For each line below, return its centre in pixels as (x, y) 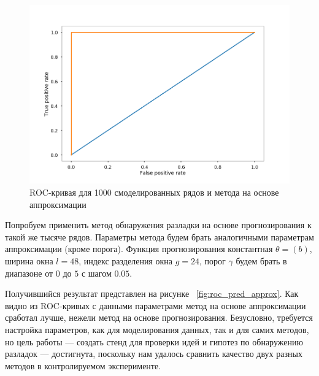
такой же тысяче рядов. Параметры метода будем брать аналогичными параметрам (159, 236)
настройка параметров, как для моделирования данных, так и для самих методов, (157, 329)
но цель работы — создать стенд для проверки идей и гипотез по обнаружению (154, 341)
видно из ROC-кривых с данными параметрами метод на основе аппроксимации (156, 305)
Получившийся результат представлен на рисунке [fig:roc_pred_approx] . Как (152, 294)
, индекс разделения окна (125, 260)
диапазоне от (29, 273)
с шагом (96, 273)
